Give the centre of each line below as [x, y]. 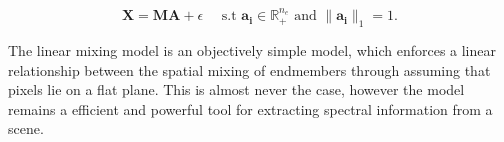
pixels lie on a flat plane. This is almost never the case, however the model [236, 89]
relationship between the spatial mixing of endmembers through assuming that [249, 69]
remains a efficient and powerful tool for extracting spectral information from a [250, 108]
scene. [26, 128]
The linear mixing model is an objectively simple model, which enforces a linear [252, 49]
